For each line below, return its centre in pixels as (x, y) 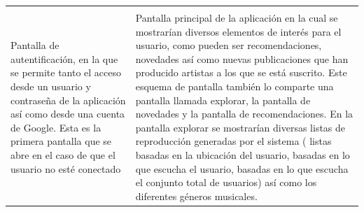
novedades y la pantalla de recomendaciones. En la (244, 114)
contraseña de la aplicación (68, 100)
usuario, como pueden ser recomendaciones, (229, 45)
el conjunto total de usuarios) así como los (226, 182)
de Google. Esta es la (56, 127)
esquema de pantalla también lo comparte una (234, 86)
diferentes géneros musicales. (196, 196)
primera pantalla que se (61, 141)
